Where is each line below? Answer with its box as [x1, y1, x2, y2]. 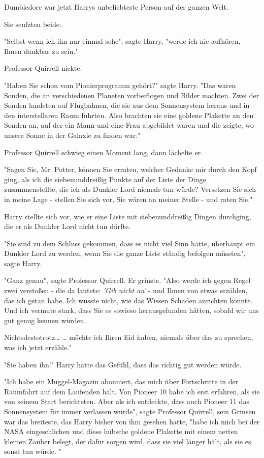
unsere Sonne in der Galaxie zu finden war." [4, 129, 141, 140]
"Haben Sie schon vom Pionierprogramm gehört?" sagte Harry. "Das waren [4, 79, 236, 90]
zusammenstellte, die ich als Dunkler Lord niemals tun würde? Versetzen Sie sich [4, 184, 256, 194]
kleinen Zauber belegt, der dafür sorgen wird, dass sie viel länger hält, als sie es [4, 436, 251, 446]
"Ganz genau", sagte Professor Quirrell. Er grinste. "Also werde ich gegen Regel [4, 275, 251, 285]
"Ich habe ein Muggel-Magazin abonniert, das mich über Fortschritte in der [4, 376, 239, 387]
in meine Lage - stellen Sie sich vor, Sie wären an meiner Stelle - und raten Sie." [4, 193, 253, 204]
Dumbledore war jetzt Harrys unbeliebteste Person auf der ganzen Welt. [4, 2, 228, 12]
